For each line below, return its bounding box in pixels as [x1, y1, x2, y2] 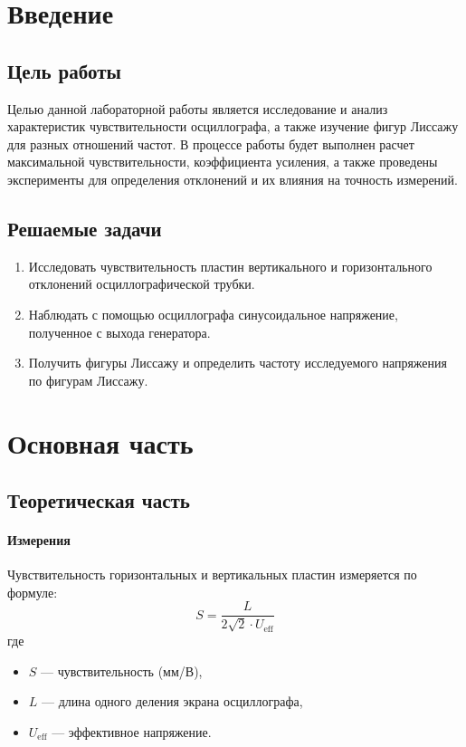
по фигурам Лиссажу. [28, 370, 148, 389]
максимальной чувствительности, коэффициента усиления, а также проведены [7, 152, 438, 171]
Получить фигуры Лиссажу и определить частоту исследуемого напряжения [28, 353, 447, 372]
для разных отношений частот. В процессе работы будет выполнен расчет [7, 134, 414, 153]
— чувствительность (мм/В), [41, 661, 203, 680]
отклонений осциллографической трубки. [28, 274, 255, 293]
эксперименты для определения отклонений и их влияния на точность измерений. [7, 169, 458, 188]
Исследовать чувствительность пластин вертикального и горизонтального [28, 256, 433, 275]
